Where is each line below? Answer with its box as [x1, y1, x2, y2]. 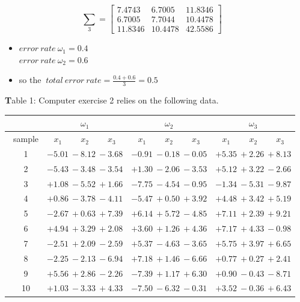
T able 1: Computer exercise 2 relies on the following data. [5, 94, 219, 106]
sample [13, 132, 39, 145]
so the [19, 73, 41, 86]
